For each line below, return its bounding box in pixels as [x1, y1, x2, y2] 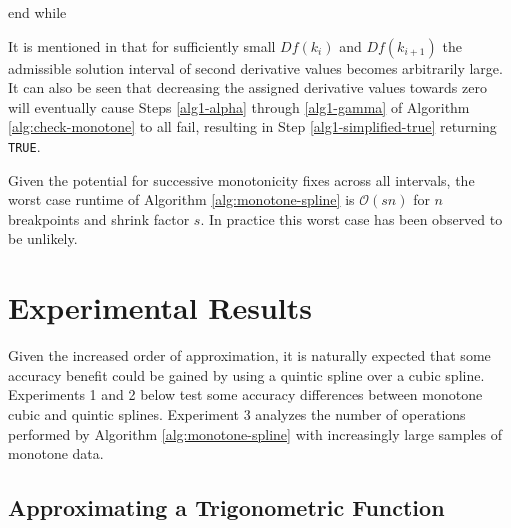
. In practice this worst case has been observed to [200, 208, 503, 229]
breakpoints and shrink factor [8, 208, 190, 229]
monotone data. [8, 443, 104, 464]
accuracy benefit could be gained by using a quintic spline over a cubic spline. [8, 364, 485, 385]
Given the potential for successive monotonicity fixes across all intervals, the [8, 169, 475, 190]
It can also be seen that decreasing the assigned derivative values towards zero [8, 77, 487, 98]
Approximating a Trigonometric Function [8, 492, 445, 523]
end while [8, 2, 67, 22]
